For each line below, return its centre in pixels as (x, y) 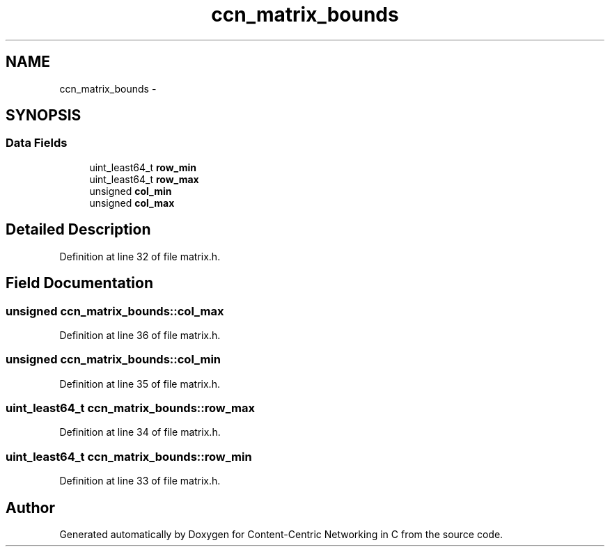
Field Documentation (79, 283)
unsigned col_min (131, 191)
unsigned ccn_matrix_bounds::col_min (114, 360)
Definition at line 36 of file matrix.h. (140, 335)
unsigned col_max (132, 203)
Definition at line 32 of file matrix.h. (140, 256)
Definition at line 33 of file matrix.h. (140, 481)
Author (30, 507)
